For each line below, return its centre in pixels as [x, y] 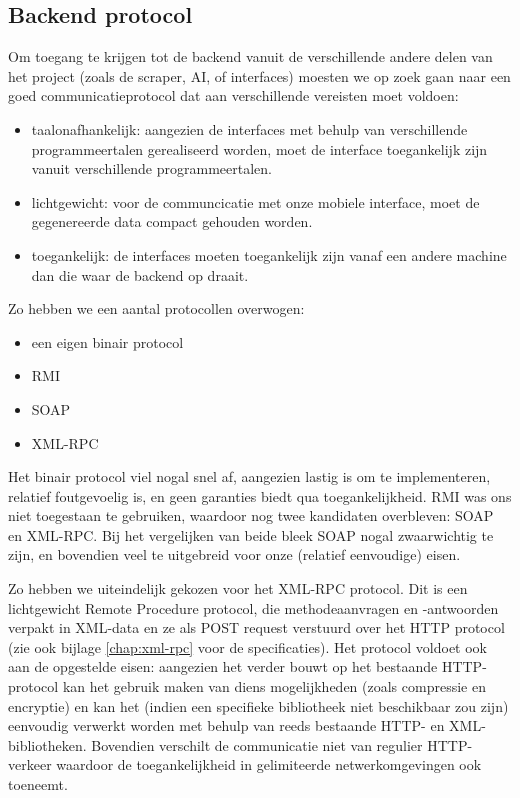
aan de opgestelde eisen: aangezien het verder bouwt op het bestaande [223, 666]
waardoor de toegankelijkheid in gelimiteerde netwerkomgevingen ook [269, 764]
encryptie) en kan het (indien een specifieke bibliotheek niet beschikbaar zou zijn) [258, 705]
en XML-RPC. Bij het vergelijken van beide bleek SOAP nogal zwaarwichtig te [251, 534]
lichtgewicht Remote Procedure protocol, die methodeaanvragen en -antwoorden [253, 607]
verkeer [30, 764]
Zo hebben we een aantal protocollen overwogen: [156, 308]
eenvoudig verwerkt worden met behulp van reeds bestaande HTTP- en [226, 725]
